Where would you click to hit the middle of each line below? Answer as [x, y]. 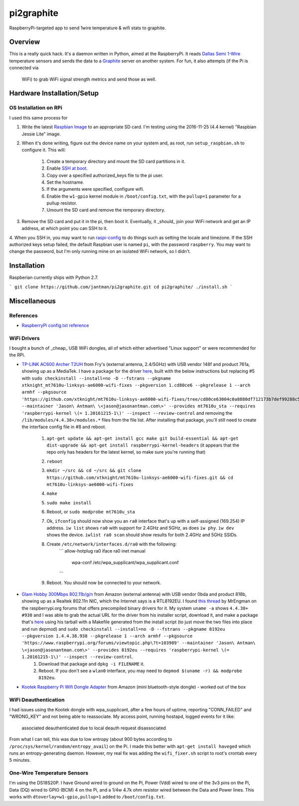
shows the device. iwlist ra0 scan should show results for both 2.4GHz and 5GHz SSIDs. [142, 535]
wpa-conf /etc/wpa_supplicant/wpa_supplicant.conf [125, 562]
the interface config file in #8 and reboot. [64, 427]
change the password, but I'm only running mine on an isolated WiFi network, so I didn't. [100, 251]
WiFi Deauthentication [37, 699]
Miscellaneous [32, 301]
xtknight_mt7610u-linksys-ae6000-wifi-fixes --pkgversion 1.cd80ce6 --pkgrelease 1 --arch [136, 385]
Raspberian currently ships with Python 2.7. [54, 278]
